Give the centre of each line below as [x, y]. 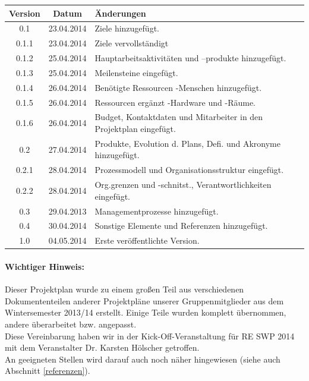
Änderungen [120, 13]
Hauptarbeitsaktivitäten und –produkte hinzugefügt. [190, 58]
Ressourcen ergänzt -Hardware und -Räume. [175, 102]
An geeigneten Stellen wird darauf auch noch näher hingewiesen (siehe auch [143, 359]
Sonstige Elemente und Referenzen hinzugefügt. [181, 226]
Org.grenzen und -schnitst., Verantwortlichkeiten [183, 185]
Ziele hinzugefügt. [127, 28]
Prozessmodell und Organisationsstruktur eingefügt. [189, 170]
